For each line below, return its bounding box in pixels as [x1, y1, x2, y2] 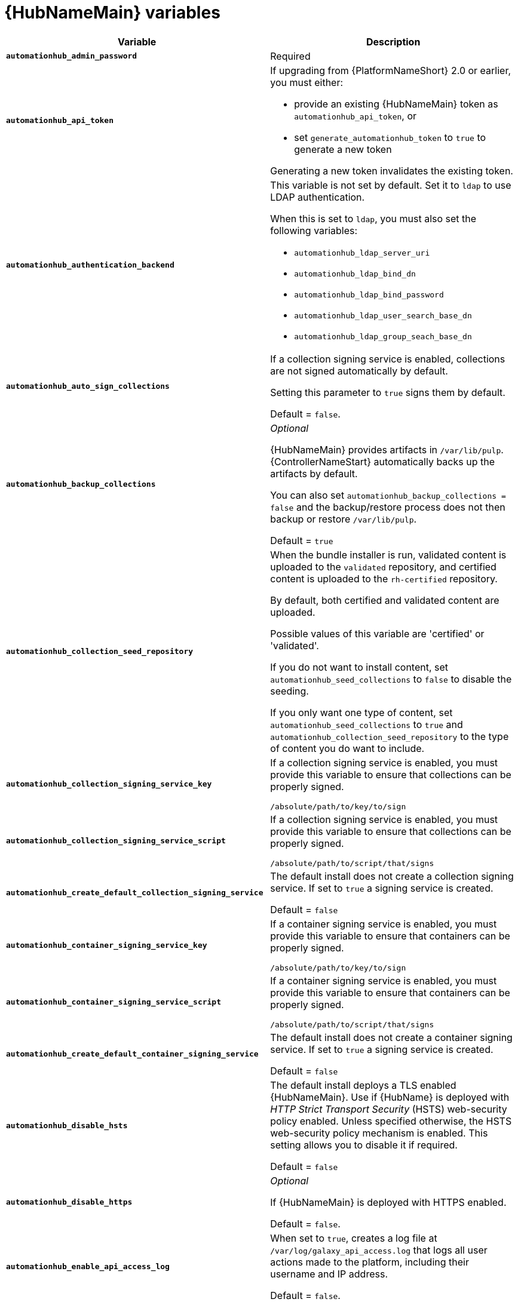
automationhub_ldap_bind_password [294, 290, 444, 299]
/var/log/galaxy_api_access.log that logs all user [270, 1243, 488, 1256]
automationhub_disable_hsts [6, 1121, 128, 1131]
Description [366, 35, 421, 48]
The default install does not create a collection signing [270, 870, 514, 882]
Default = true [270, 534, 333, 546]
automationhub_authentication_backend [6, 260, 174, 269]
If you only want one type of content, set [270, 706, 453, 718]
